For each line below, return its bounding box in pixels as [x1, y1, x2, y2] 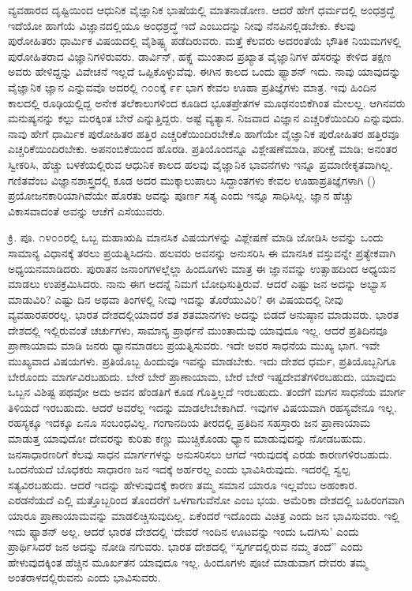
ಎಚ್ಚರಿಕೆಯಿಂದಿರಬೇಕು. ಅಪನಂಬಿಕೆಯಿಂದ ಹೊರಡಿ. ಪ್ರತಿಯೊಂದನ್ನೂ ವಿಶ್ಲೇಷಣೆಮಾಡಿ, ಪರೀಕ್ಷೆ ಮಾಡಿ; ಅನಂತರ [8, 140, 398, 157]
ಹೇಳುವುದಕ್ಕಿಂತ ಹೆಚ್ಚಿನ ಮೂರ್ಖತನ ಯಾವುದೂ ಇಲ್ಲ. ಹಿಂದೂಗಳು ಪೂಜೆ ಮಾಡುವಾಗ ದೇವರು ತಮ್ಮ [8, 553, 368, 570]
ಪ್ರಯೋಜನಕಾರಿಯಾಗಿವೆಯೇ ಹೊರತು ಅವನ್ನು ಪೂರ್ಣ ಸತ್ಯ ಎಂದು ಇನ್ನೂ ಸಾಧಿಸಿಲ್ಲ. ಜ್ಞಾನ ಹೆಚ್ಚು [8, 187, 354, 204]
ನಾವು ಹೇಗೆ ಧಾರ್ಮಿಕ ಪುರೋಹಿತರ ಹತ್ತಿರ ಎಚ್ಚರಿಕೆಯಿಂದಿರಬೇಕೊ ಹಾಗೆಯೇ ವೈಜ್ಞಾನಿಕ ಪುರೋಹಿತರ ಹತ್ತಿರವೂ [8, 125, 399, 141]
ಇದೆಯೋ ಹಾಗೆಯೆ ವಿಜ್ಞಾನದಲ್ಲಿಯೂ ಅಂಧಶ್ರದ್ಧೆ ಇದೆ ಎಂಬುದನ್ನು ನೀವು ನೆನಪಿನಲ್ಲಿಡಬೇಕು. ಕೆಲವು [8, 17, 356, 33]
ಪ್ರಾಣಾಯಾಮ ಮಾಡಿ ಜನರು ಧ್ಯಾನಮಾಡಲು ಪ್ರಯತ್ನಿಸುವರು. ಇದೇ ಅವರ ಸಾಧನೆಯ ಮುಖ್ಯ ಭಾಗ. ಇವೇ [8, 337, 380, 353]
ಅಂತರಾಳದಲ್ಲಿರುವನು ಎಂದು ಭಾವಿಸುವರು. [8, 569, 161, 585]
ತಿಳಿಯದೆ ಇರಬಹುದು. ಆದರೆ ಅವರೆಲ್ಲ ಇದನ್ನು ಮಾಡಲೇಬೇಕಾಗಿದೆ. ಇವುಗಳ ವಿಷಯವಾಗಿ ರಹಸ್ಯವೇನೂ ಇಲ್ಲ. [8, 398, 397, 415]
